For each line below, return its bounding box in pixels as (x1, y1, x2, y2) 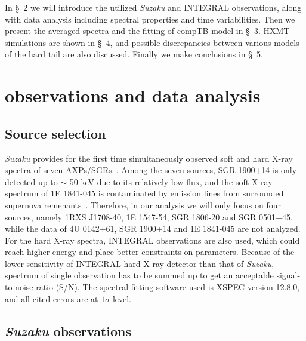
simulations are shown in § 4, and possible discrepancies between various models (5, 36, 299, 48)
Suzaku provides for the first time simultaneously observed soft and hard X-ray (5, 152, 293, 164)
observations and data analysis (5, 83, 261, 107)
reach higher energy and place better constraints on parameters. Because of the (5, 245, 295, 258)
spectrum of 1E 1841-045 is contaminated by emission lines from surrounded (5, 187, 284, 199)
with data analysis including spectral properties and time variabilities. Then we (5, 13, 295, 25)
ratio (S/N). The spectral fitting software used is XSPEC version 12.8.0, (36, 281, 300, 293)
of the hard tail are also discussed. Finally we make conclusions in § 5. (5, 48, 263, 60)
